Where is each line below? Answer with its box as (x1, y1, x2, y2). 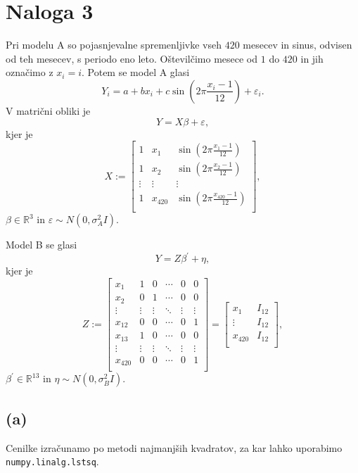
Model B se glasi (6, 237, 77, 252)
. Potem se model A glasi (82, 65, 190, 80)
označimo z (6, 65, 53, 80)
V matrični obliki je (6, 103, 91, 118)
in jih (300, 51, 324, 65)
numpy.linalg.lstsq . (6, 454, 99, 469)
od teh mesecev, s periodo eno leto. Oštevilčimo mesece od (6, 51, 258, 65)
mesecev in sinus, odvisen (243, 37, 352, 52)
